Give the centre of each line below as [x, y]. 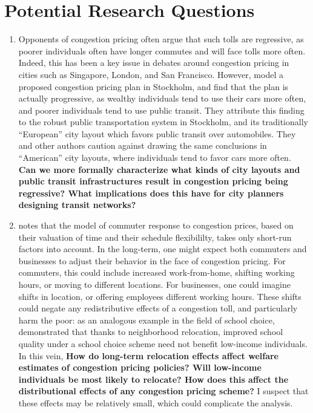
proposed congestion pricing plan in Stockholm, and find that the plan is [153, 86]
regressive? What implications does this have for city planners [151, 193]
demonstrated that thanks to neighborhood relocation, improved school [151, 332]
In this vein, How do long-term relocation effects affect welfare [148, 355]
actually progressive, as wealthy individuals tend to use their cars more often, [162, 98]
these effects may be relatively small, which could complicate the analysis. [156, 402]
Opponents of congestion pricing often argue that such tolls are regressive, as [161, 39]
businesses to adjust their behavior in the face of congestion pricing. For [152, 260]
